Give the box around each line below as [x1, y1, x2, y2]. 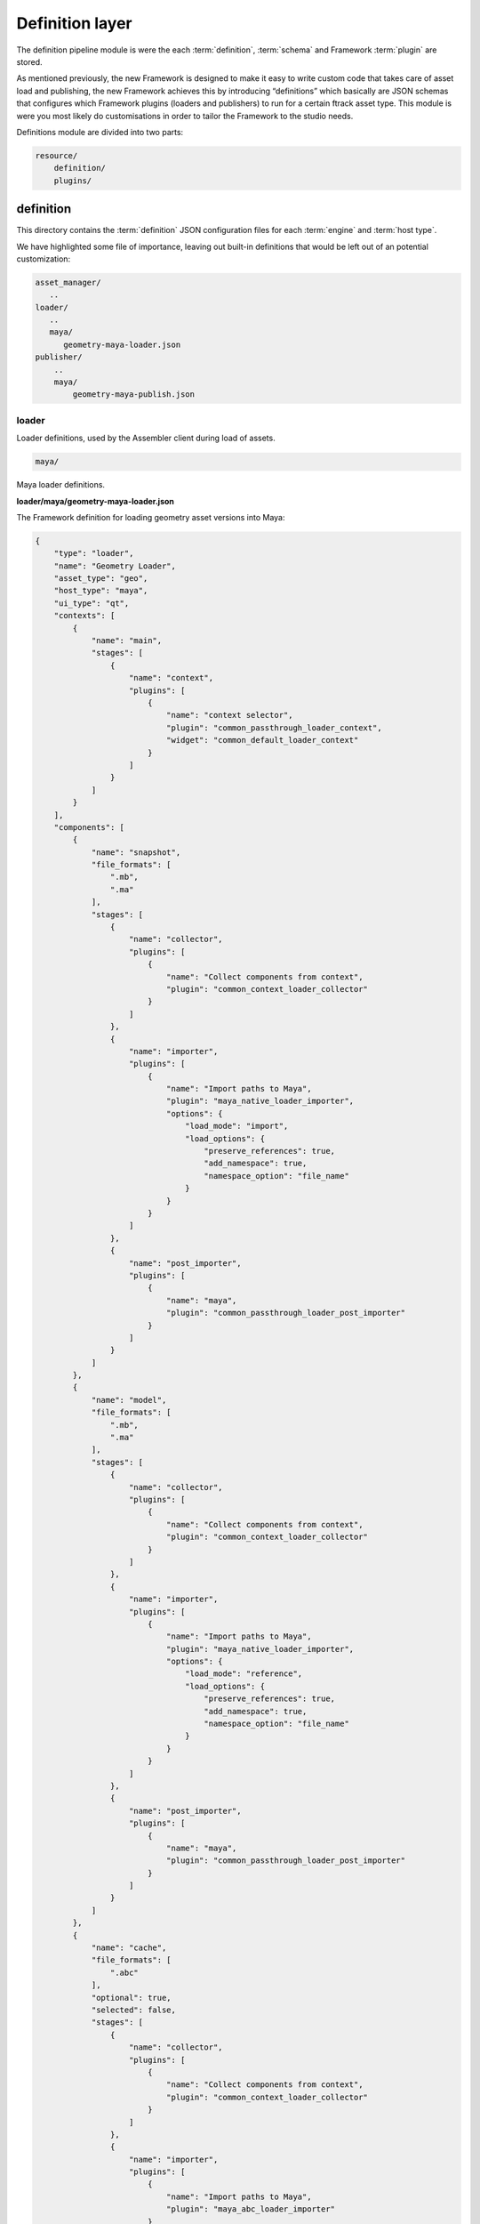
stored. [16, 56, 44, 67]
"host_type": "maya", [53, 585, 148, 596]
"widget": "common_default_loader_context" [165, 735, 359, 745]
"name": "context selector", [165, 710, 293, 721]
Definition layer [16, 13, 132, 33]
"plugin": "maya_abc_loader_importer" [165, 2204, 336, 2214]
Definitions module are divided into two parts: [16, 126, 184, 137]
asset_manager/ [35, 277, 101, 287]
